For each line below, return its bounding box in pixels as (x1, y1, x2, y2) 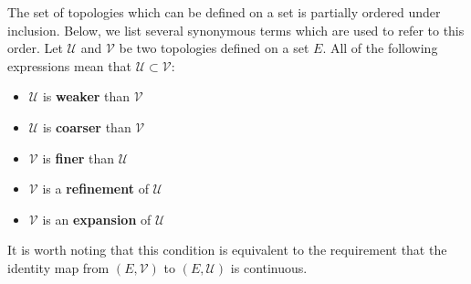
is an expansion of (42, 209, 152, 228)
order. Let (7, 38, 63, 58)
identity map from (7, 258, 110, 277)
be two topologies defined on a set (119, 38, 309, 58)
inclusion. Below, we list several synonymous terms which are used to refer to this (7, 20, 465, 39)
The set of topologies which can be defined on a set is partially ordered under (7, 3, 441, 21)
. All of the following (322, 38, 438, 58)
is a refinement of (42, 179, 149, 198)
